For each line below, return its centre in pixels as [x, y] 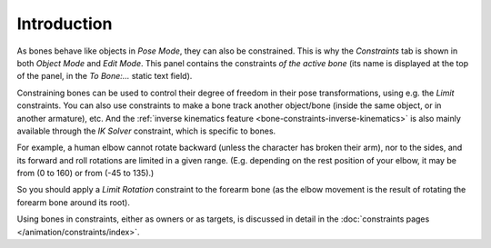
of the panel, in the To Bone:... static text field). [105, 76]
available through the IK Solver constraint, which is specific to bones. [146, 131]
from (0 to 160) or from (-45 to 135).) [85, 174]
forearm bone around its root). [74, 202]
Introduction [65, 24]
